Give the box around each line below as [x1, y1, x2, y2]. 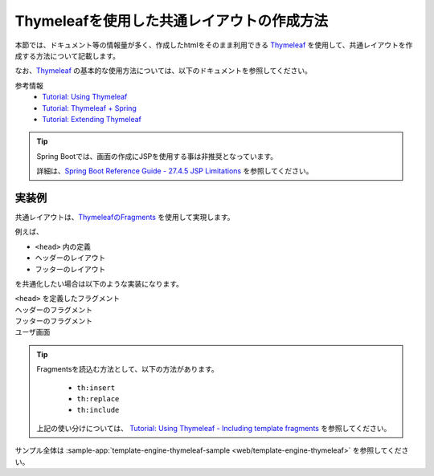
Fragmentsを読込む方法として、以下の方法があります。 [36, 364, 219, 374]
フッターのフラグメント [14, 316, 92, 326]
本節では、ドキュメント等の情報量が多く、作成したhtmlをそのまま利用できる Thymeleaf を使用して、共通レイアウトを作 [14, 40, 413, 50]
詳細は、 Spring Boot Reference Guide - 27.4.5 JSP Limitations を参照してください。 [36, 166, 313, 176]
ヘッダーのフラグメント [14, 305, 92, 315]
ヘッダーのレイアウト [35, 253, 106, 262]
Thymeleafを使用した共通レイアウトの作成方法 [14, 12, 329, 30]
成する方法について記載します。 [14, 51, 121, 60]
